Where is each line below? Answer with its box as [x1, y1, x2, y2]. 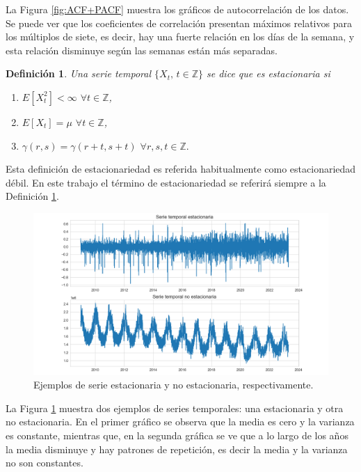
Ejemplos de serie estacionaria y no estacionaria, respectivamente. [33, 377, 314, 392]
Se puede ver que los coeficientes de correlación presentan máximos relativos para [6, 15, 352, 30]
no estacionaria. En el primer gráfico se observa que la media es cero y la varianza [6, 414, 355, 429]
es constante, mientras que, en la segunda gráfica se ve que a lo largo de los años [6, 428, 348, 443]
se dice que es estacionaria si [207, 66, 330, 81]
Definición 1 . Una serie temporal [6, 66, 152, 81]
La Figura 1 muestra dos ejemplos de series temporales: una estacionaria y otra [6, 400, 344, 415]
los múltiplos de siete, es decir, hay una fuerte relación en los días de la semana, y [6, 29, 355, 44]
